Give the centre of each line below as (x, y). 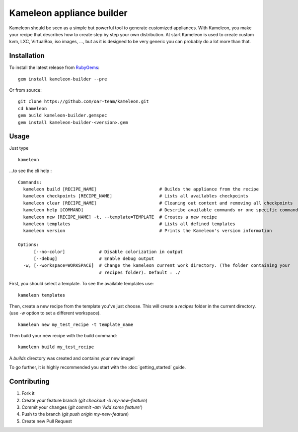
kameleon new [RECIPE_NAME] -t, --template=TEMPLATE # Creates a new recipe (120, 217)
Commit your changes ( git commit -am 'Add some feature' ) (82, 407)
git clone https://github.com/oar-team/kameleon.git (83, 101)
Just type (19, 148)
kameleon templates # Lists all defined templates (129, 224)
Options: (29, 245)
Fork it (28, 393)
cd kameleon (33, 108)
